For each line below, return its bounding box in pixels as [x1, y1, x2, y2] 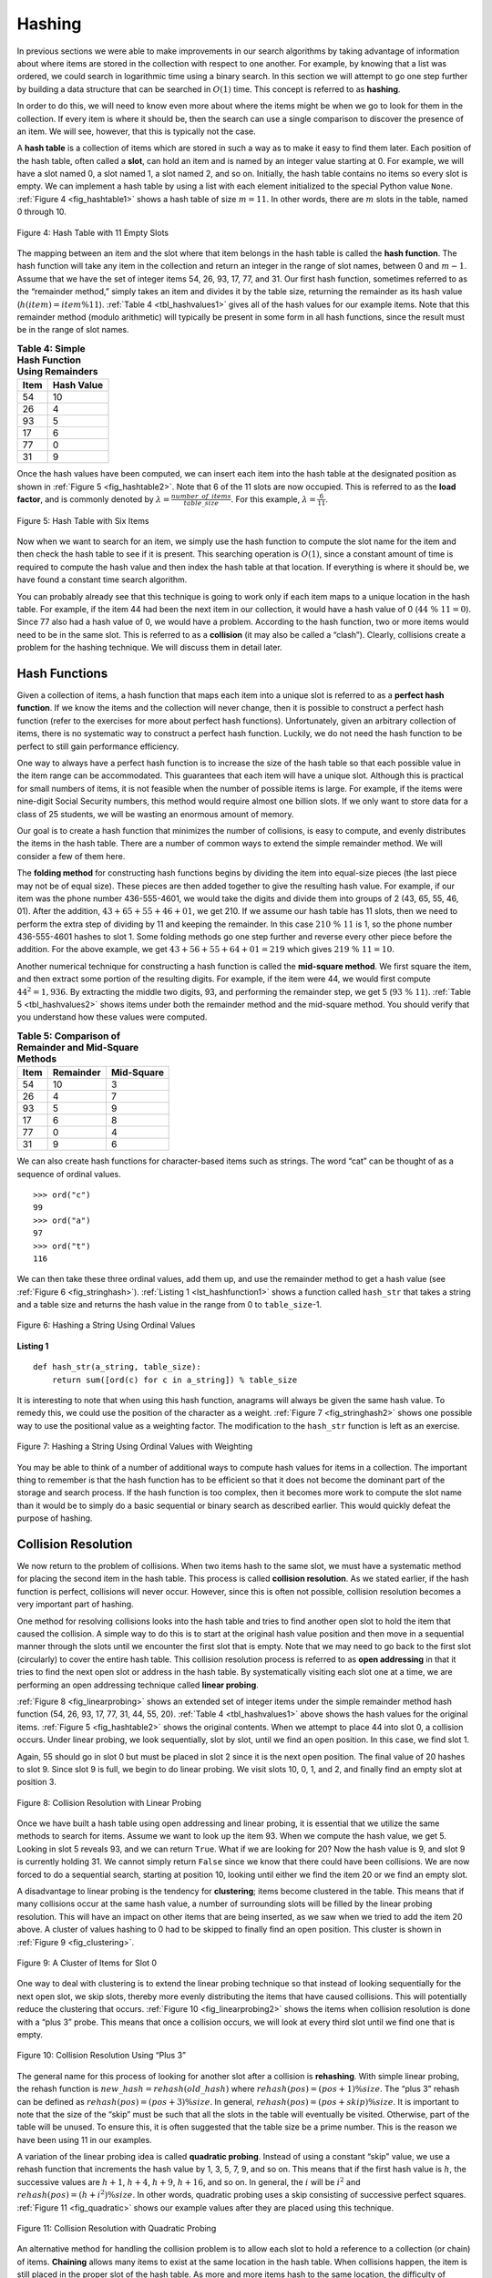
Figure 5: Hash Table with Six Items [16, 515, 149, 526]
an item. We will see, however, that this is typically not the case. [16, 126, 256, 137]
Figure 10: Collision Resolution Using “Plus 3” [16, 2050, 187, 2061]
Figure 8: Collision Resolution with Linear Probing [16, 1797, 202, 1808]
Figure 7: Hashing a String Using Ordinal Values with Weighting [16, 1441, 253, 1452]
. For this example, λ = [231, 493, 316, 505]
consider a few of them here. [16, 850, 126, 861]
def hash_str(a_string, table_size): [33, 1362, 202, 1372]
